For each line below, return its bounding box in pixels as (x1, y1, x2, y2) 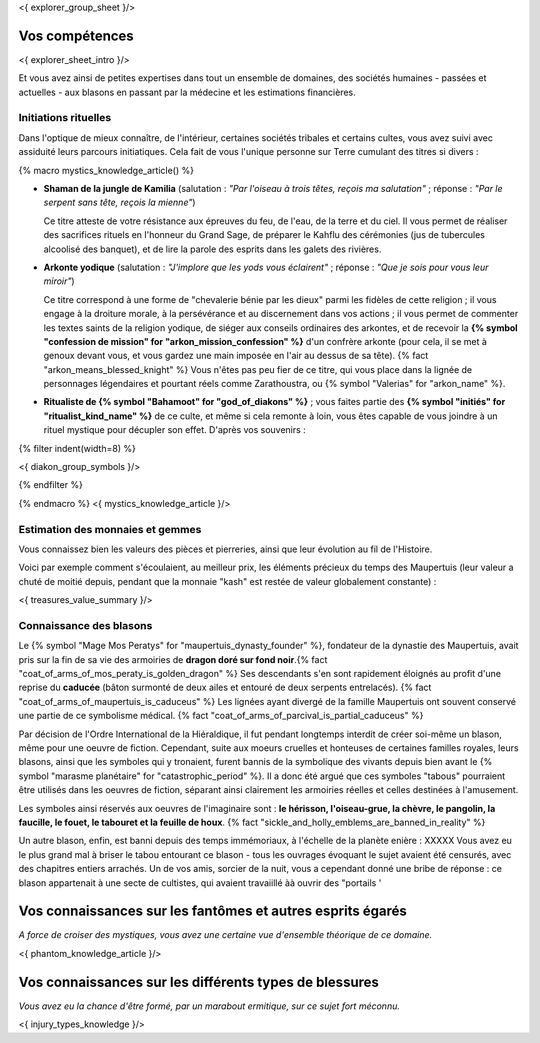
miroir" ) (43, 275, 75, 287)
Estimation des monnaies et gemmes (18, 522, 202, 536)
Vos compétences (18, 27, 134, 44)
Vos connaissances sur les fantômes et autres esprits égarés (18, 903, 407, 920)
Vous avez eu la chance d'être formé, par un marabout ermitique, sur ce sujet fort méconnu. (18, 1000, 400, 1012)
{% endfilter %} (18, 479, 84, 491)
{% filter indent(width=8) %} (18, 442, 137, 454)
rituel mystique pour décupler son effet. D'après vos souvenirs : (43, 424, 307, 436)
